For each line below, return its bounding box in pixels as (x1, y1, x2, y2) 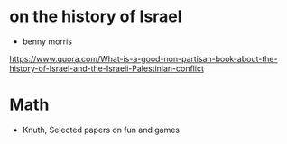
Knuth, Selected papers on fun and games (22, 124, 181, 135)
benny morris (22, 36, 73, 47)
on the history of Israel (9, 6, 182, 27)
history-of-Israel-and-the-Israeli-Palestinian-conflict (9, 63, 205, 74)
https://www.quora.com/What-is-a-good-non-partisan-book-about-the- (9, 53, 278, 64)
